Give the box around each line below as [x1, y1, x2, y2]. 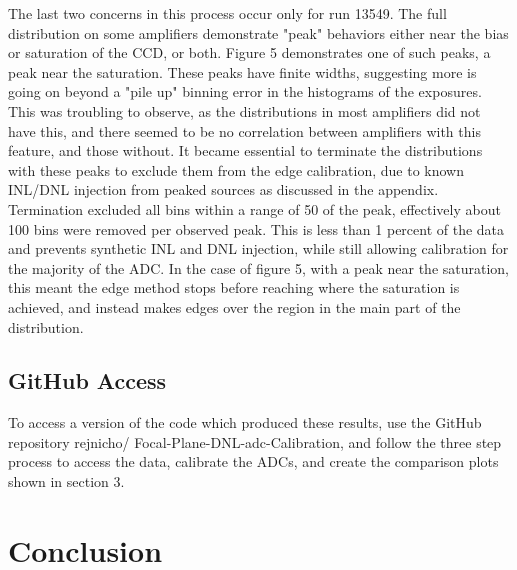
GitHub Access [8, 365, 167, 396]
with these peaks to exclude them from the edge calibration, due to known [8, 159, 464, 180]
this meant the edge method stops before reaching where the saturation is [8, 277, 460, 298]
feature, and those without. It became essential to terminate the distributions [8, 140, 483, 161]
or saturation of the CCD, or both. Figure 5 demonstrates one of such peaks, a [8, 42, 491, 63]
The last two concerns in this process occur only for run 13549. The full [8, 3, 447, 23]
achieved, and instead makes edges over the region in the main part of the [8, 296, 461, 317]
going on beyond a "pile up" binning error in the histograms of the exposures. [8, 81, 482, 102]
